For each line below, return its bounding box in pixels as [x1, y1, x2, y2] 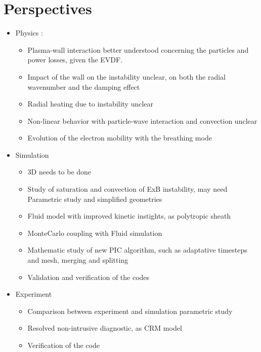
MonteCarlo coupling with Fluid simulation [27, 227, 162, 238]
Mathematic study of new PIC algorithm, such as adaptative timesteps [27, 244, 247, 255]
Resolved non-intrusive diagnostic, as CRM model [27, 323, 182, 333]
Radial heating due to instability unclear [27, 98, 154, 109]
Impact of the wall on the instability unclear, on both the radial [27, 71, 226, 82]
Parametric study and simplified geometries [27, 193, 162, 204]
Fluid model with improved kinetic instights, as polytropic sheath [27, 210, 231, 221]
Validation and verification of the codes [27, 271, 150, 282]
